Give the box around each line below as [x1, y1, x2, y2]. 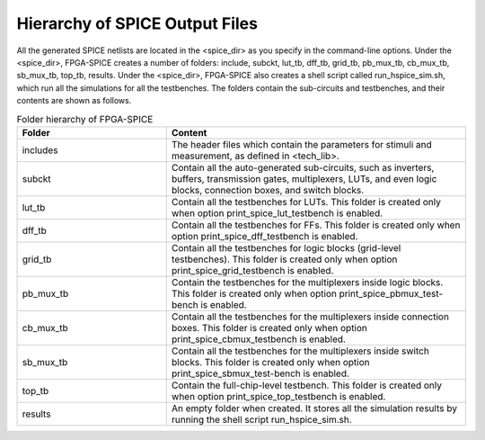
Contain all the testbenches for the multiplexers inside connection [171, 310, 449, 323]
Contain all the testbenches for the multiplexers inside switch [171, 345, 430, 357]
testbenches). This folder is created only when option [171, 253, 398, 265]
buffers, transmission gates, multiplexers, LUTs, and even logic [171, 172, 437, 184]
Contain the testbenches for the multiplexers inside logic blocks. [171, 275, 444, 288]
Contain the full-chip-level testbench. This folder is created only [171, 379, 443, 391]
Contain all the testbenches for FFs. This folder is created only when [171, 219, 461, 231]
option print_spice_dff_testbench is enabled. [171, 229, 358, 242]
